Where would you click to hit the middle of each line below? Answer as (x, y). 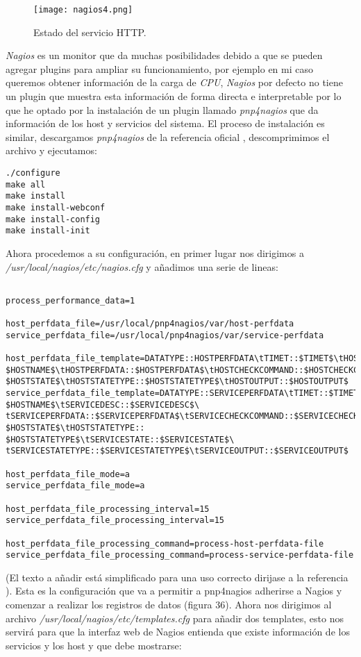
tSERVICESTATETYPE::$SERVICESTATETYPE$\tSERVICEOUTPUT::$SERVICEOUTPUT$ (177, 451)
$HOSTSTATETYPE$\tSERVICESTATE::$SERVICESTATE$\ (120, 439)
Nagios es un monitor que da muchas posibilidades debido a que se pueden (164, 55)
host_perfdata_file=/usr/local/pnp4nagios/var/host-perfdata (150, 324)
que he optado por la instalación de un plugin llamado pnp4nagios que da (162, 109)
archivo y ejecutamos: (51, 150)
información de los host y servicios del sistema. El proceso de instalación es (165, 123)
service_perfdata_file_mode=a (75, 486)
